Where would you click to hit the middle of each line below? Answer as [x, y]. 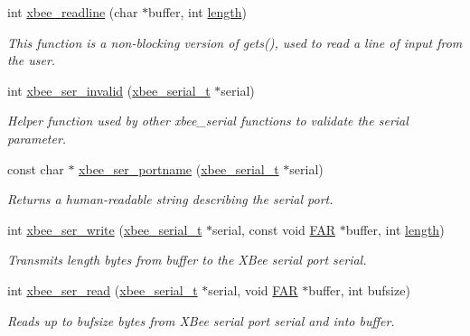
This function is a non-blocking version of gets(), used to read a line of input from [235, 42]
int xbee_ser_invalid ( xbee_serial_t [109, 90]
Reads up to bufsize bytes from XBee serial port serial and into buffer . [201, 320]
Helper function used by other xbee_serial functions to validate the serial [208, 121]
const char [36, 168]
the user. [32, 60]
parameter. [37, 138]
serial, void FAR [253, 289]
